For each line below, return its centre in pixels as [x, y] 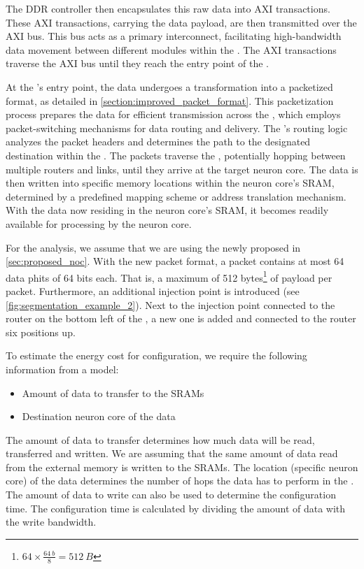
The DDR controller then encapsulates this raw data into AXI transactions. [168, 8]
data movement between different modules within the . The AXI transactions [171, 49]
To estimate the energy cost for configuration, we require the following [156, 355]
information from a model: [62, 369]
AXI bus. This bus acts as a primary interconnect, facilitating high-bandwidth [174, 36]
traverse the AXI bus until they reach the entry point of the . [137, 63]
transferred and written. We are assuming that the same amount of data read [172, 453]
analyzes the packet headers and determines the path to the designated [158, 142]
